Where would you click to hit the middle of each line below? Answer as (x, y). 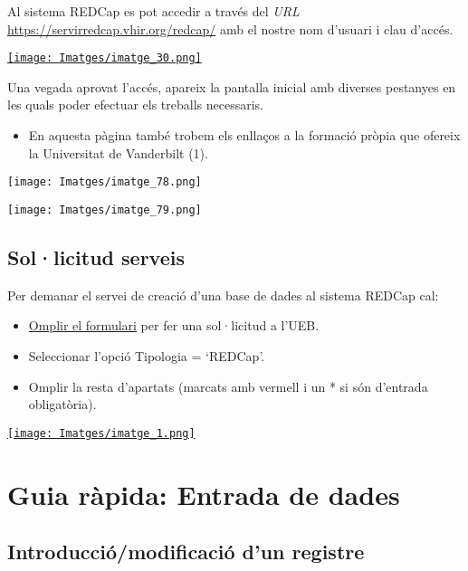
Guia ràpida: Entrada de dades (204, 494)
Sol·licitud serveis (96, 257)
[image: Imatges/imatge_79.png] (105, 209)
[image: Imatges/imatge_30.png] (105, 58)
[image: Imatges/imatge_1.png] (101, 433)
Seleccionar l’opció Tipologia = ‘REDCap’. (147, 355)
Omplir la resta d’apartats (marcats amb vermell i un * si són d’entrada (228, 386)
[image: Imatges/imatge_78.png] (105, 182)
